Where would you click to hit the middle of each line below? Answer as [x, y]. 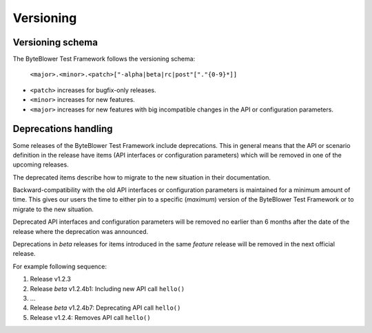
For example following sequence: [60, 266]
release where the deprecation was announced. [81, 231]
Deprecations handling [63, 129]
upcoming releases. [41, 164]
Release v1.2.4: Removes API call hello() [90, 317]
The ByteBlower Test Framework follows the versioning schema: [104, 59]
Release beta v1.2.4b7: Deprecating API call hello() [105, 308]
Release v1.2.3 [51, 279]
